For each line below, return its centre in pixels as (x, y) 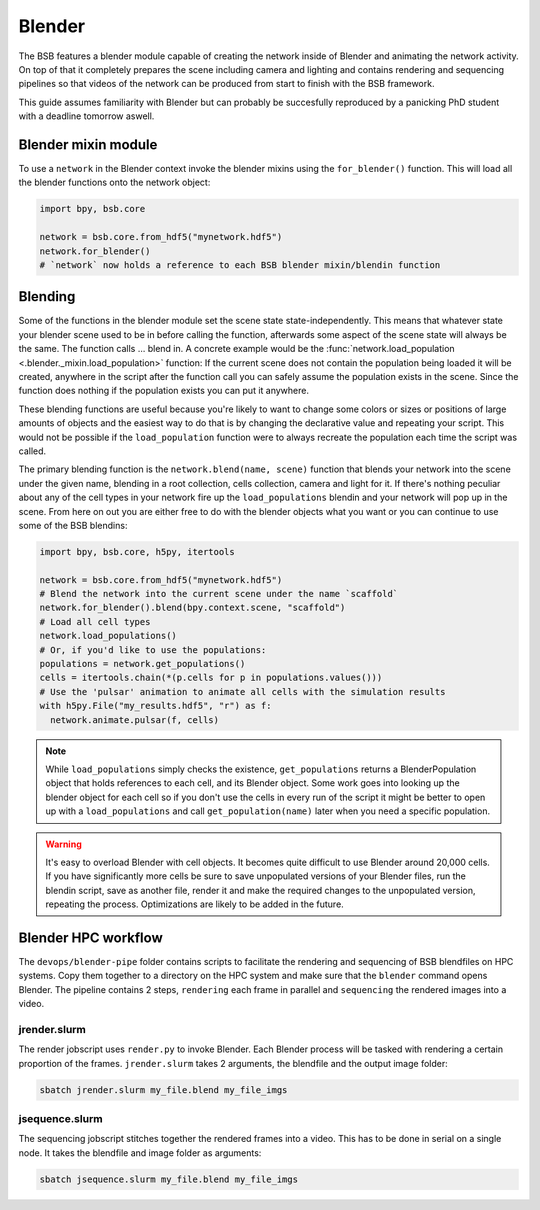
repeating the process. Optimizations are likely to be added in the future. (194, 904)
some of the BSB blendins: (73, 525)
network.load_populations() (108, 636)
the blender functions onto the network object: (114, 182)
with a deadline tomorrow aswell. (86, 116)
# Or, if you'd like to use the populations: (153, 649)
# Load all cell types (95, 621)
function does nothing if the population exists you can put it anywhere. (164, 391)
